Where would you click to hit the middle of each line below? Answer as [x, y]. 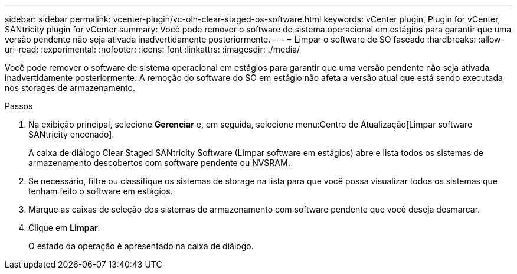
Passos [19, 106]
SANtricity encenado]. [71, 134]
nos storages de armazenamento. [70, 88]
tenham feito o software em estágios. [101, 191]
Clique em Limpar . [64, 228]
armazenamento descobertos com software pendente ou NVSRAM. [159, 163]
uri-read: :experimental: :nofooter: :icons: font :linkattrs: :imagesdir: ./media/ [153, 49]
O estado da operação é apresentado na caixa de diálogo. [141, 246]
